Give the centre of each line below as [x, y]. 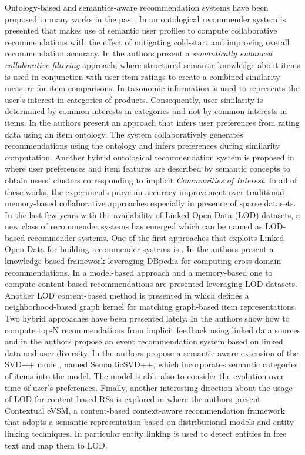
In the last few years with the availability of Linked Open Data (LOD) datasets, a [152, 214]
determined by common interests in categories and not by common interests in [146, 111]
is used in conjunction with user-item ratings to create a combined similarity [143, 76]
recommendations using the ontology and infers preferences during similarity [143, 145]
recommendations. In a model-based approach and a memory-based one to [139, 272]
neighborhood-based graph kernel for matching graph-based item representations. [151, 307]
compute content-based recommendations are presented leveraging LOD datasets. [151, 284]
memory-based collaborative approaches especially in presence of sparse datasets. [150, 203]
